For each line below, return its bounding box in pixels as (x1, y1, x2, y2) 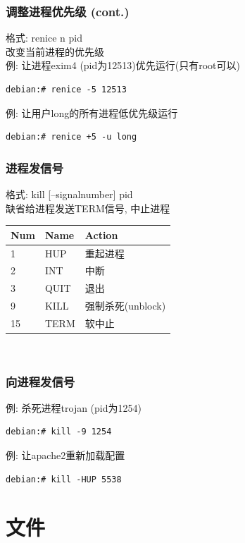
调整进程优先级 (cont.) (6, 2, 130, 20)
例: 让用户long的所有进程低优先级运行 (6, 105, 178, 120)
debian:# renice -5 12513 (6, 85, 127, 94)
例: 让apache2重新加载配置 (6, 448, 125, 462)
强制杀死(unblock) (84, 298, 166, 313)
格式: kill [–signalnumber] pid (6, 187, 133, 201)
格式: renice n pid (6, 30, 82, 45)
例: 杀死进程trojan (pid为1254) (6, 400, 142, 415)
